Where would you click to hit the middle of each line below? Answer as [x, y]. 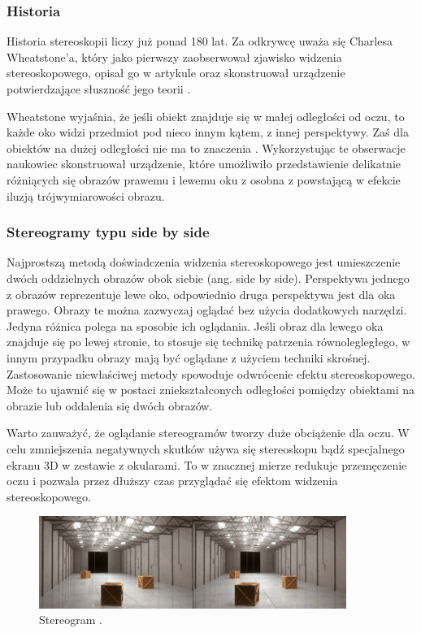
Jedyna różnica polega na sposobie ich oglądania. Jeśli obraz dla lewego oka [195, 325]
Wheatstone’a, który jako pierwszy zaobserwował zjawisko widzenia [174, 56]
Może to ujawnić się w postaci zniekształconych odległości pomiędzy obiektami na [210, 390]
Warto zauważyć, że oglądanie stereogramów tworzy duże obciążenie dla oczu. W [208, 433]
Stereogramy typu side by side [108, 232]
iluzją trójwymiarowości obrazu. [86, 195]
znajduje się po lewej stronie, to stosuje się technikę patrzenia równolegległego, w [208, 342]
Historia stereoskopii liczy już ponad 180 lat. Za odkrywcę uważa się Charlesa [200, 41]
